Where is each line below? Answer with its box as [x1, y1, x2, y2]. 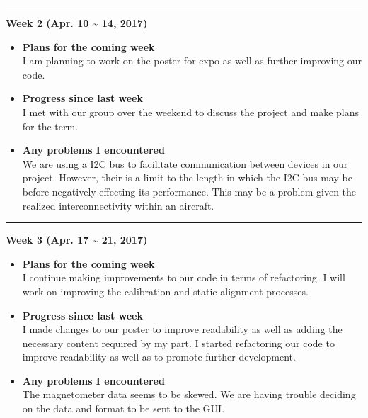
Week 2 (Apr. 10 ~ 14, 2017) [6, 16, 148, 30]
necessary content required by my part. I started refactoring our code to [22, 335, 335, 350]
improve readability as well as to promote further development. [22, 349, 296, 364]
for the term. [22, 118, 79, 133]
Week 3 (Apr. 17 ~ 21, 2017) [6, 232, 148, 247]
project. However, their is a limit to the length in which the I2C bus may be [22, 170, 352, 185]
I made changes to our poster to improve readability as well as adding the [22, 322, 343, 337]
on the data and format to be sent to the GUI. [22, 401, 225, 416]
